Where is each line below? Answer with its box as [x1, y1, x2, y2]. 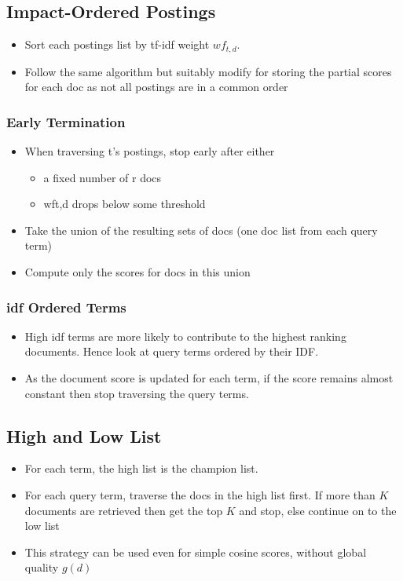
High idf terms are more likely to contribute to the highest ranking [24, 327, 346, 344]
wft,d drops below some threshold [43, 195, 206, 212]
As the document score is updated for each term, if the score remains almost [24, 370, 394, 386]
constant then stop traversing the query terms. [24, 385, 249, 401]
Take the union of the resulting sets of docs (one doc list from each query [24, 221, 378, 238]
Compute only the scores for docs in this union [24, 264, 251, 280]
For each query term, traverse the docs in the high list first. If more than [24, 487, 376, 503]
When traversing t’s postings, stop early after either [24, 143, 275, 159]
